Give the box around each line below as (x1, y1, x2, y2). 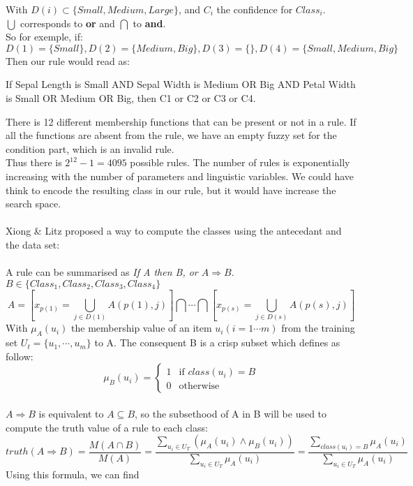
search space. (6, 196, 61, 211)
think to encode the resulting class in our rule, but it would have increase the (6, 182, 336, 197)
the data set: (6, 237, 60, 251)
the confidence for (216, 2, 293, 16)
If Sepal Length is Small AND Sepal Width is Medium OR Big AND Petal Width (6, 77, 356, 91)
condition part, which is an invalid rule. (6, 141, 174, 156)
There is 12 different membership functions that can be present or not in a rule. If (6, 114, 356, 128)
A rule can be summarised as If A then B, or (6, 265, 198, 279)
